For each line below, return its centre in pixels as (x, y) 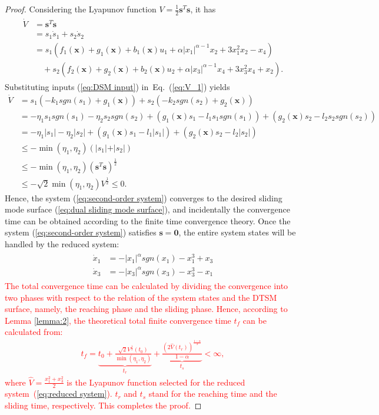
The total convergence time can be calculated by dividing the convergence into (147, 285)
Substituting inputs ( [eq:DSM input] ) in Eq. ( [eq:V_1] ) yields (117, 86)
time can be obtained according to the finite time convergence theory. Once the (148, 220)
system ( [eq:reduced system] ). (59, 394)
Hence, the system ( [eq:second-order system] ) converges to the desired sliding (144, 197)
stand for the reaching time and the (213, 394)
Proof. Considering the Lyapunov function (81, 9)
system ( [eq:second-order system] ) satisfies (81, 232)
